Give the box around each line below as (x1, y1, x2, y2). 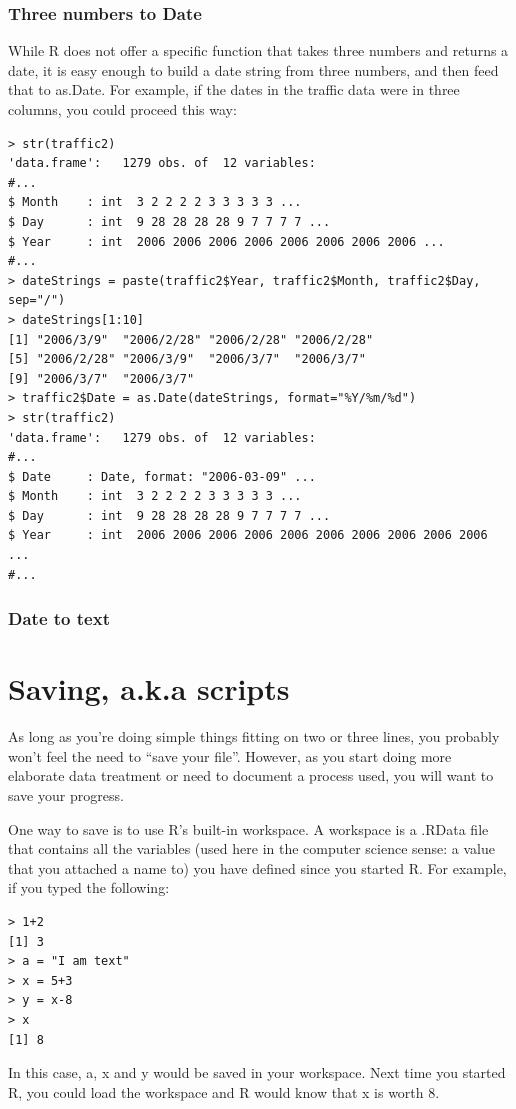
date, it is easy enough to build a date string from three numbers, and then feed (8, 59, 499, 80)
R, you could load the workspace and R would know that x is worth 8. (8, 1081, 440, 1102)
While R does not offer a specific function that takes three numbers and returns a (8, 40, 509, 61)
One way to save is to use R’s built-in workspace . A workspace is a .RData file (8, 818, 489, 839)
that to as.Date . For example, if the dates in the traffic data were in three (8, 79, 460, 100)
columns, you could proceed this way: (8, 99, 237, 119)
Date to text (8, 606, 110, 631)
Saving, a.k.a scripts (8, 668, 290, 709)
